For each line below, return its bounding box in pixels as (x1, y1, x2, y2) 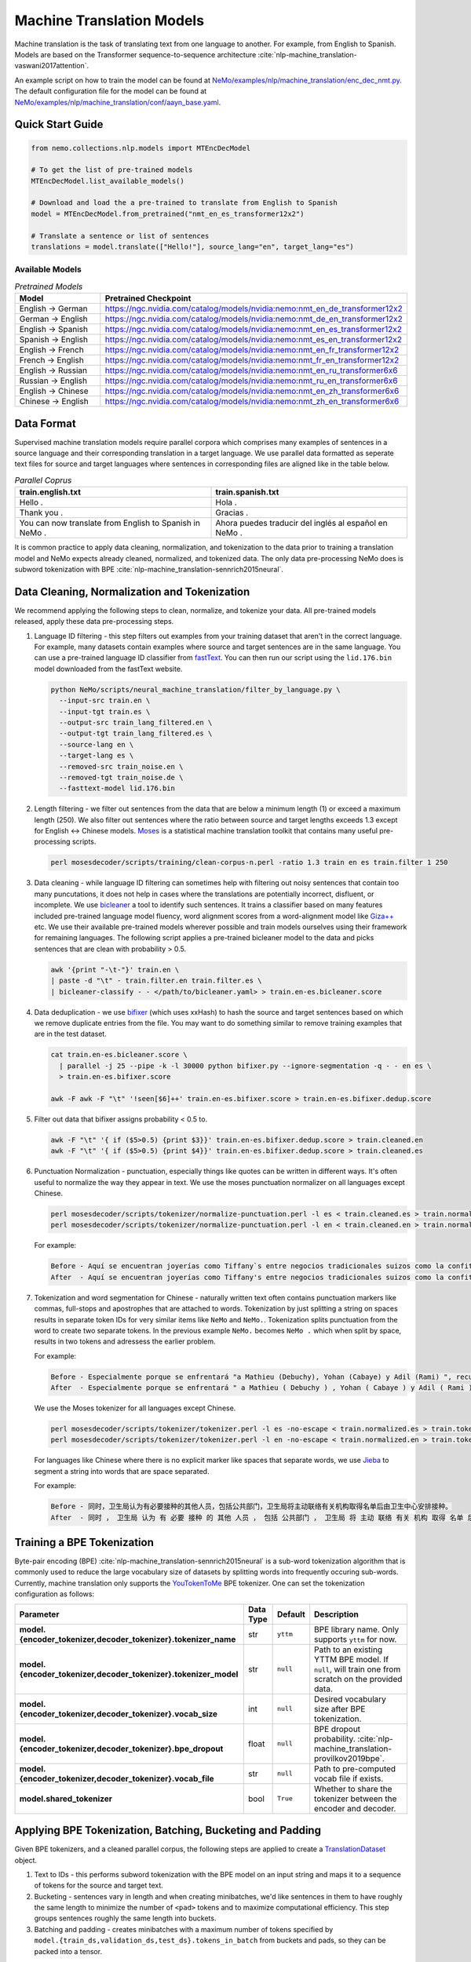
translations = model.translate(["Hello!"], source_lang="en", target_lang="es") (31, 243, 355, 251)
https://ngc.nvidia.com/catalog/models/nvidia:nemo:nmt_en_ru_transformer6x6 (104, 365, 398, 376)
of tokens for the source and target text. (34, 1880, 164, 1891)
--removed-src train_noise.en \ (59, 762, 184, 771)
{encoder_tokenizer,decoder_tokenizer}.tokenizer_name (19, 1633, 236, 1644)
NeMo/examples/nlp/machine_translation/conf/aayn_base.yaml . (14, 97, 221, 107)
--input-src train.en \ (59, 696, 151, 706)
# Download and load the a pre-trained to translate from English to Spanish (31, 199, 338, 207)
